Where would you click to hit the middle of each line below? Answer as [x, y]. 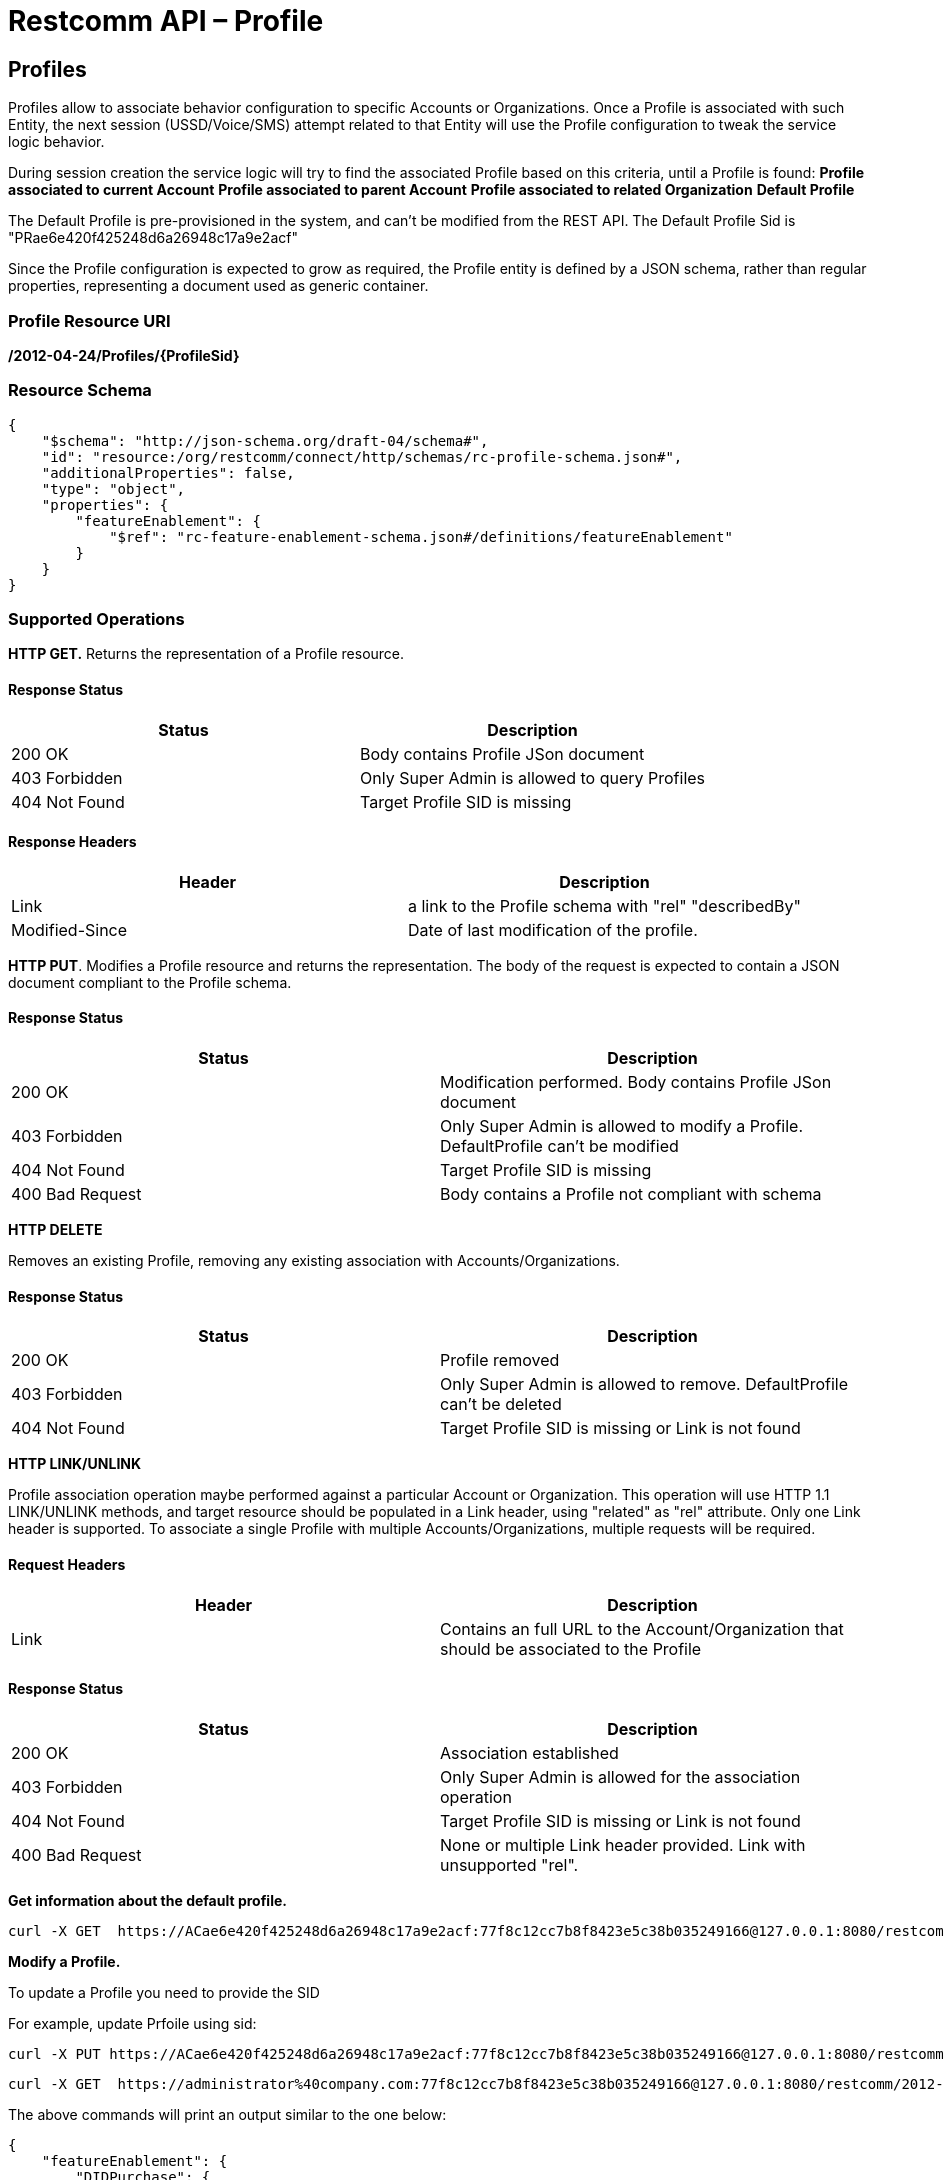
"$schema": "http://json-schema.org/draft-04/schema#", [265, 440]
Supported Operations [96, 619]
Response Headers [72, 842]
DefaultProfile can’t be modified [559, 1146]
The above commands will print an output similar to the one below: [227, 2114]
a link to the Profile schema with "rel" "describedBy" [604, 905]
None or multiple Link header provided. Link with [623, 1844]
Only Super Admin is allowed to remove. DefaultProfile [644, 1384]
